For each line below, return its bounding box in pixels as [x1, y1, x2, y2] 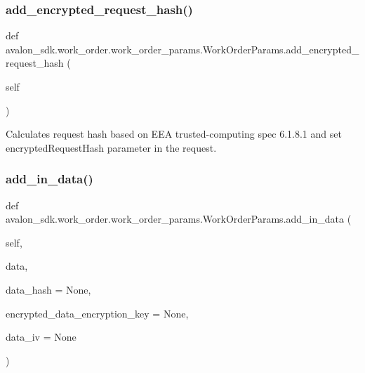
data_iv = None [6, 329, 77, 344]
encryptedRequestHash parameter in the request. [6, 140, 217, 155]
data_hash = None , [6, 282, 91, 296]
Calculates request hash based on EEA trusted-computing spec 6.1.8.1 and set [6, 126, 342, 141]
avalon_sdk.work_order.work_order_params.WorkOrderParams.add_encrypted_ [6, 41, 359, 56]
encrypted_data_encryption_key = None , [6, 306, 189, 320]
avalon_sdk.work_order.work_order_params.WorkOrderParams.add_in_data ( [6, 211, 352, 226]
